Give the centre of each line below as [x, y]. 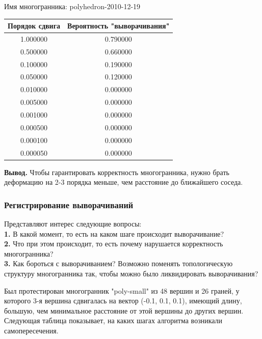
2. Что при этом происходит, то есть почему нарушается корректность [114, 244]
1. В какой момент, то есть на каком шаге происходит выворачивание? [114, 233]
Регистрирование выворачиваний [69, 204]
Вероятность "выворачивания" [119, 26]
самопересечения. [31, 330]
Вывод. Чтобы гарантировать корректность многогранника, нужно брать [117, 172]
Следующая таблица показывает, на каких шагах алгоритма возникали [113, 320]
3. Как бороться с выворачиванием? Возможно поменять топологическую [119, 263]
